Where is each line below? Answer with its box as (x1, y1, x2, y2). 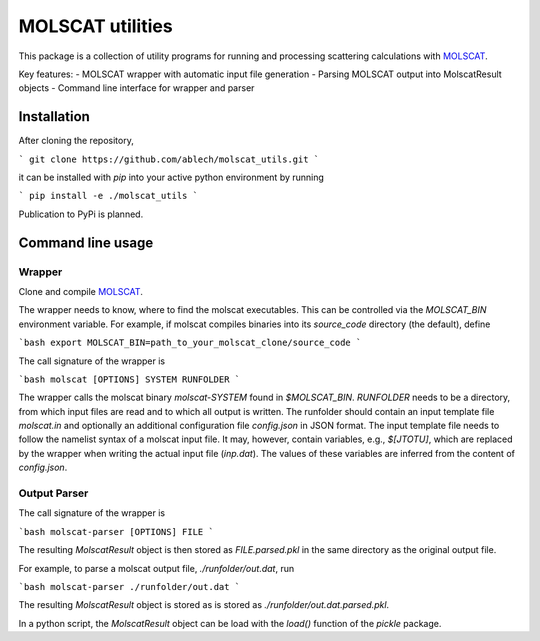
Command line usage (18, 234, 154, 251)
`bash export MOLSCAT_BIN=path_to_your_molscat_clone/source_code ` (18, 337, 362, 349)
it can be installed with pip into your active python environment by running (18, 171, 325, 184)
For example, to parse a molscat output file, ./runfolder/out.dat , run (18, 562, 295, 574)
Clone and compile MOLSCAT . (18, 285, 144, 297)
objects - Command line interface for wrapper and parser (18, 82, 255, 94)
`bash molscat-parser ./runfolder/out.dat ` (18, 581, 241, 592)
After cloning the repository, (18, 135, 134, 147)
